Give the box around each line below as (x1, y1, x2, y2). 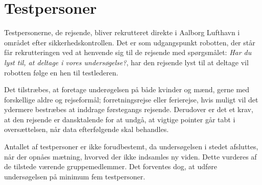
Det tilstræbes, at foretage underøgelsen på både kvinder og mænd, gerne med (4, 84, 250, 95)
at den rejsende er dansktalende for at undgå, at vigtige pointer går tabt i (4, 114, 235, 124)
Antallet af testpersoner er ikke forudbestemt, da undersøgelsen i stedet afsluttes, (4, 141, 258, 152)
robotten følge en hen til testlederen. (4, 67, 118, 77)
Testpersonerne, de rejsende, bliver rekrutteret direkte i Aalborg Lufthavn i (4, 27, 240, 38)
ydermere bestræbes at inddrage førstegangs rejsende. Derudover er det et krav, (4, 104, 253, 115)
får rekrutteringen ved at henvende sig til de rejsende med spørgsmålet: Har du (4, 47, 252, 58)
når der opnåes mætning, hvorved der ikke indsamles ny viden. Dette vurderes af (4, 151, 257, 162)
